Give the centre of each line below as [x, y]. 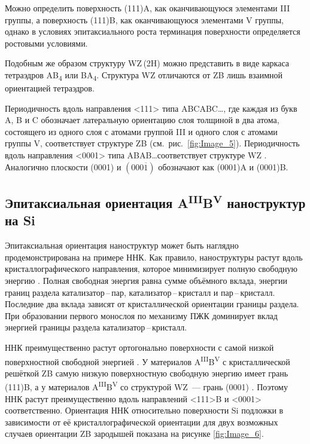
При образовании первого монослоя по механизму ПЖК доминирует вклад [141, 315]
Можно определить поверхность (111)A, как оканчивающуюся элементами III [148, 8]
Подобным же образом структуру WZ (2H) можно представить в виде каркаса [147, 63]
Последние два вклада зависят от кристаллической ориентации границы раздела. [152, 304]
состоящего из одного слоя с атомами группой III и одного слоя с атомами [141, 131]
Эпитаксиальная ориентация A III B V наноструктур [155, 202]
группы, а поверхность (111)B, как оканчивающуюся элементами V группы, [144, 19]
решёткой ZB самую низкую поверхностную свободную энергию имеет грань [147, 373]
